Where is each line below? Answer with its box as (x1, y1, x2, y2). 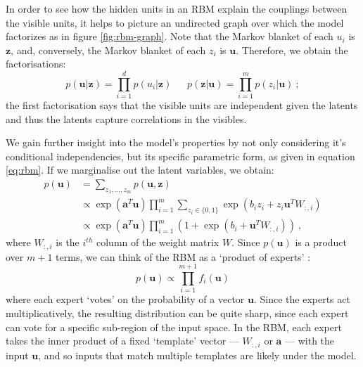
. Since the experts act (253, 292, 350, 307)
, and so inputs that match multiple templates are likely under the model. (38, 347, 357, 362)
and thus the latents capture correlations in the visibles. (6, 111, 247, 126)
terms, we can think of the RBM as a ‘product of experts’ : (56, 249, 311, 264)
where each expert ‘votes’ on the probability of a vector (6, 292, 245, 307)
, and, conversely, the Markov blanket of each (11, 42, 206, 57)
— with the (285, 333, 335, 348)
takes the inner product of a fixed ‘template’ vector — (6, 333, 239, 348)
